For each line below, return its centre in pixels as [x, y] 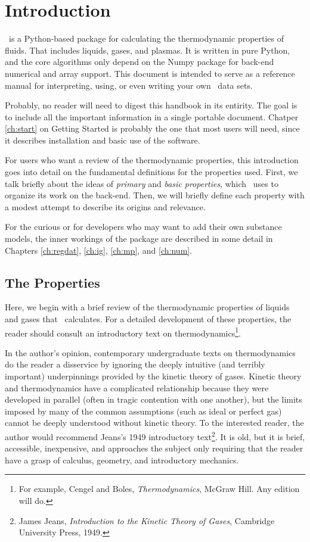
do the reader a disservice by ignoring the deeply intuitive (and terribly [135, 364]
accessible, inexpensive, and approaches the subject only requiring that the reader [154, 448]
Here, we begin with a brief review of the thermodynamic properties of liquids [147, 307]
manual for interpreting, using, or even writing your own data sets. [129, 85]
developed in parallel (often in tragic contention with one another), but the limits [154, 399]
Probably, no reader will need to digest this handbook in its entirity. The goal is [151, 105]
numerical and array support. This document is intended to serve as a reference [150, 73]
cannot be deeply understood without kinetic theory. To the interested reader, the [154, 423]
